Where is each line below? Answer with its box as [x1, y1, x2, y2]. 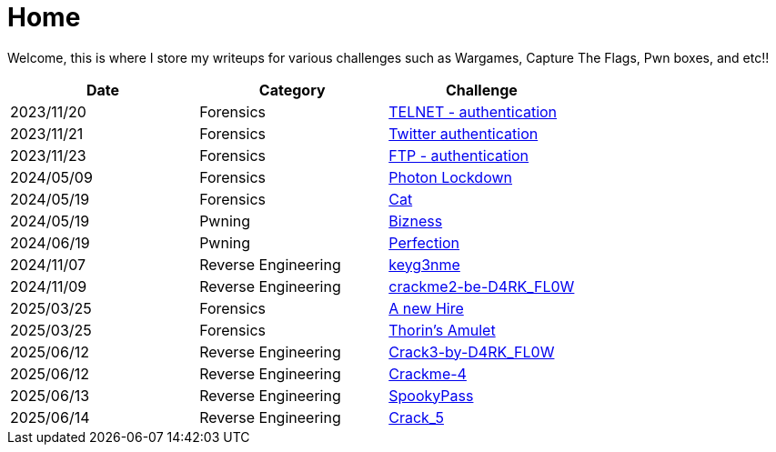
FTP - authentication [388, 146, 529, 165]
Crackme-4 [388, 364, 467, 383]
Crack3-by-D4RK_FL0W [388, 342, 555, 361]
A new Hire [388, 298, 464, 317]
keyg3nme [388, 255, 460, 274]
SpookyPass [388, 386, 474, 405]
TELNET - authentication [388, 102, 558, 121]
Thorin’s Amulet [388, 320, 496, 339]
